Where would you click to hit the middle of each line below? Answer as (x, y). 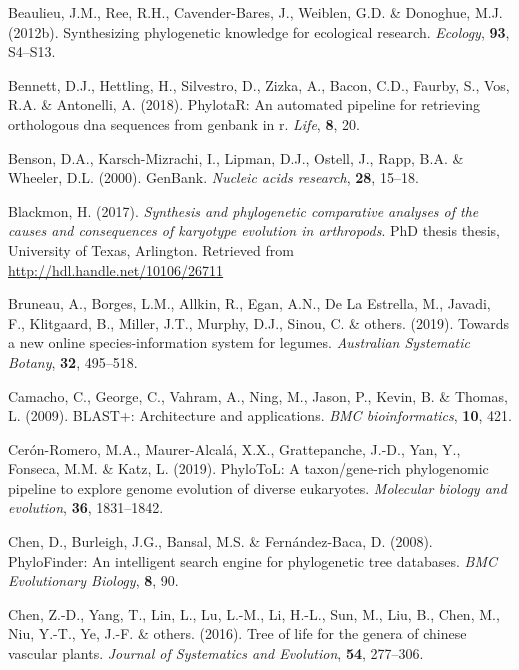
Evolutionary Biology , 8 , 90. (93, 580)
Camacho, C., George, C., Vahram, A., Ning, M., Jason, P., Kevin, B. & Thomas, (258, 395)
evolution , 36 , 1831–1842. (86, 507)
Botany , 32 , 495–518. (73, 361)
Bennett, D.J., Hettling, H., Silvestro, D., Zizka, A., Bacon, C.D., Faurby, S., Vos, (259, 84)
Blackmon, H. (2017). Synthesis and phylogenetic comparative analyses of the (243, 210)
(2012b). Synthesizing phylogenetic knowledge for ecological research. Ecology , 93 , (259, 31)
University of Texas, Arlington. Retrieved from (151, 249)
